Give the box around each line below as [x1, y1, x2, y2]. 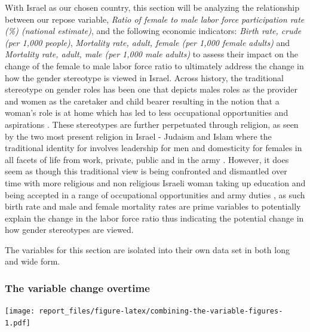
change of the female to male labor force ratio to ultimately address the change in [5, 59, 304, 72]
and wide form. [5, 255, 60, 268]
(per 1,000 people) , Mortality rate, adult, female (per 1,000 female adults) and [5, 36, 290, 48]
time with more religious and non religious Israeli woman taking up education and [5, 176, 306, 189]
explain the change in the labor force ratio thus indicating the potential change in [5, 211, 304, 224]
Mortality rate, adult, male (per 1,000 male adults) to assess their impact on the [5, 48, 298, 60]
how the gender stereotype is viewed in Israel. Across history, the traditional [5, 71, 284, 84]
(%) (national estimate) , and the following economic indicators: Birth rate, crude [5, 24, 302, 37]
